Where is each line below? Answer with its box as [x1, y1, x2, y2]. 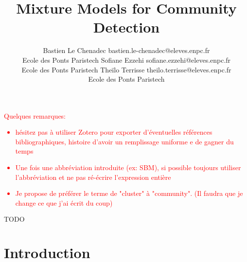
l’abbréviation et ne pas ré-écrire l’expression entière [15, 172, 171, 182]
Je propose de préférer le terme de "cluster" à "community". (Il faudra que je [15, 188, 243, 198]
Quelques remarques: [4, 110, 66, 121]
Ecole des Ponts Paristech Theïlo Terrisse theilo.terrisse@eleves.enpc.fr [21, 64, 231, 74]
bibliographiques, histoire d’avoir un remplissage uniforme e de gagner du [15, 136, 234, 146]
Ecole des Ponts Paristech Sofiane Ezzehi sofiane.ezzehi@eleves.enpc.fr [22, 54, 231, 65]
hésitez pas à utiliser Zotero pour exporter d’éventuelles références [15, 127, 212, 137]
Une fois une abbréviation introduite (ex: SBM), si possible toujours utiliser [15, 162, 241, 173]
